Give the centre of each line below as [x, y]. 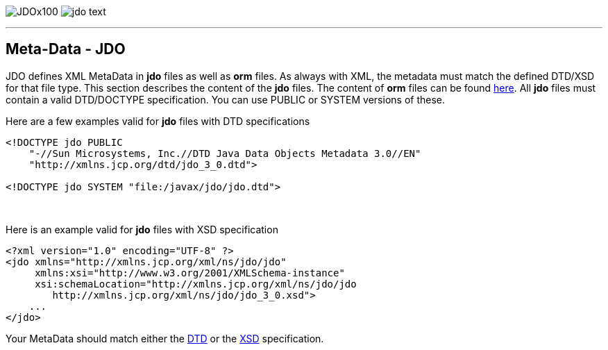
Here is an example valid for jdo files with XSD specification [142, 229]
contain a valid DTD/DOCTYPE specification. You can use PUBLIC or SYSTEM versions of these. [226, 99]
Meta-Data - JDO [66, 49]
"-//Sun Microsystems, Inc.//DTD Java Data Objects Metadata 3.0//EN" [225, 153]
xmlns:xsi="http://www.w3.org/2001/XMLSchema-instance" [190, 273]
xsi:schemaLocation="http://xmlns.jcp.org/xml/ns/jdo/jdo [196, 284]
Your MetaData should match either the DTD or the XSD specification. [165, 338]
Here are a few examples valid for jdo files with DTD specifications [158, 121]
